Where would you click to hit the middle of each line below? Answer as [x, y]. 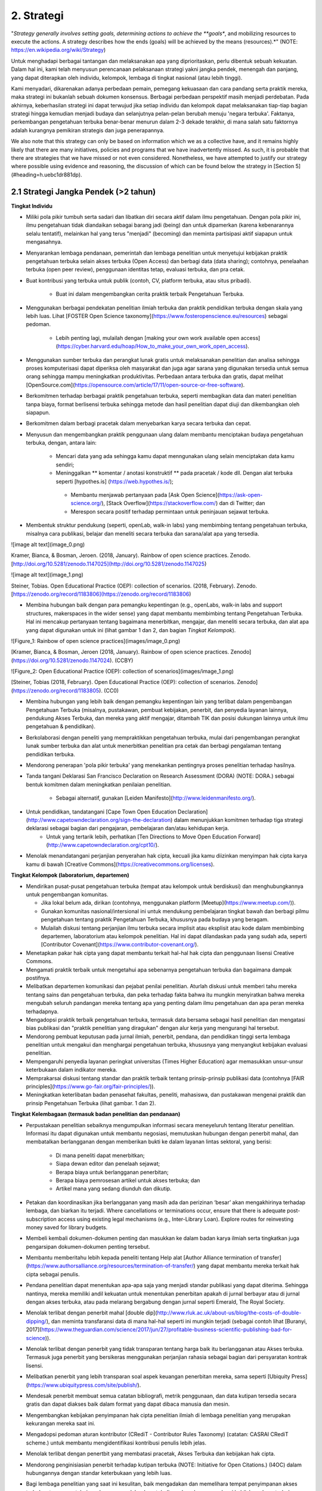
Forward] [249, 836]
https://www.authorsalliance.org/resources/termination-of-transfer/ [111, 1266]
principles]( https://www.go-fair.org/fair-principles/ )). [90, 1087]
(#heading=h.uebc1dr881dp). [47, 174]
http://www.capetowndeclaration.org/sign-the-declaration [99, 819]
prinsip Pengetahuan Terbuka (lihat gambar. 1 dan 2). [91, 1103]
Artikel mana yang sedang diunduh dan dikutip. [114, 1189]
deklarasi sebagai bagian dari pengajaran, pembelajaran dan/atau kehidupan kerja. [128, 828]
